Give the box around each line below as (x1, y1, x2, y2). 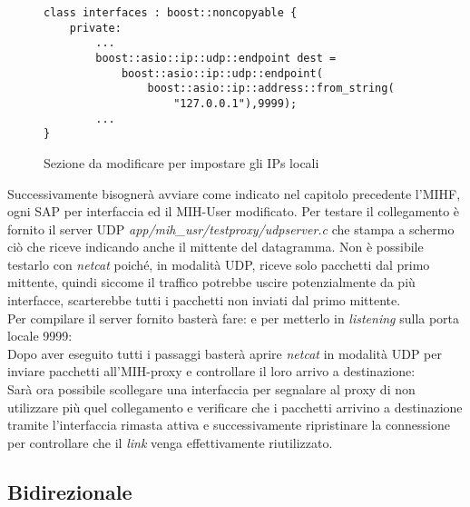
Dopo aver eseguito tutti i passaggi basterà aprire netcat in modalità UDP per (7, 343, 442, 363)
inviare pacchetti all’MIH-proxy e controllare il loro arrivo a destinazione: (7, 362, 416, 381)
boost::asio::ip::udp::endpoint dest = (95, 51, 337, 65)
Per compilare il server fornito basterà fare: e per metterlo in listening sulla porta (7, 308, 460, 327)
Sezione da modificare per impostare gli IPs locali (44, 153, 319, 172)
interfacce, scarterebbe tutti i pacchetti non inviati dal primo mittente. (7, 291, 401, 310)
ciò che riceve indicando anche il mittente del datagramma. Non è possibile (7, 237, 424, 256)
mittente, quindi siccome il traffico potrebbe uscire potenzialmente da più (7, 273, 416, 292)
